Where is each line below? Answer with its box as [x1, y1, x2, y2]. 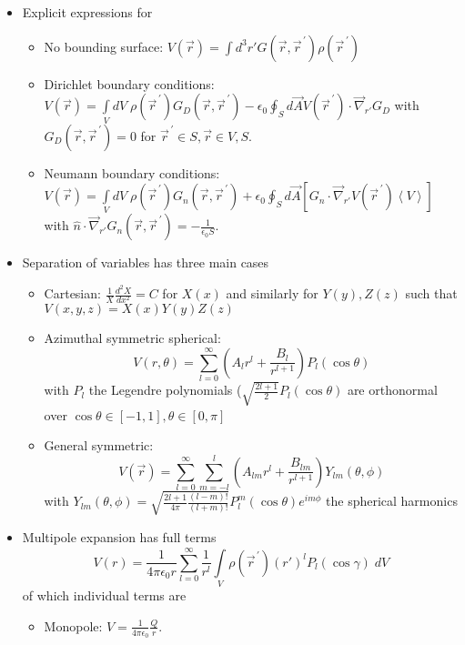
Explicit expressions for [22, 3, 153, 21]
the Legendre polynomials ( [88, 380, 242, 399]
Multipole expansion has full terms [22, 527, 217, 546]
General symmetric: [44, 436, 154, 455]
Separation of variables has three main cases [22, 253, 269, 272]
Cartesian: [44, 284, 101, 303]
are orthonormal [347, 380, 438, 399]
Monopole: [44, 616, 103, 635]
